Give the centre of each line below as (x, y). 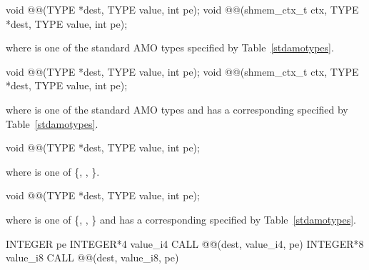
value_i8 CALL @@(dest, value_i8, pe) (92, 257)
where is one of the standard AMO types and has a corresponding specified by (177, 109)
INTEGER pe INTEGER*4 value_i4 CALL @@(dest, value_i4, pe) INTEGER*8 (185, 243)
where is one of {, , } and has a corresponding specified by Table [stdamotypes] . (181, 219)
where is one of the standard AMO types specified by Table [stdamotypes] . (170, 47)
